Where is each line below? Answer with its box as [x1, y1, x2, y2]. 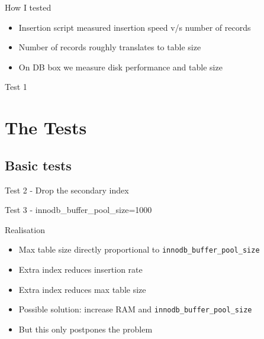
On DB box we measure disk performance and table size [18, 60, 223, 73]
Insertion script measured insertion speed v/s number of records [18, 21, 251, 33]
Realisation [5, 223, 45, 235]
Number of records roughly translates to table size [18, 41, 201, 53]
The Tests [5, 115, 87, 140]
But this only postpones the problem [18, 322, 153, 335]
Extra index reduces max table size [18, 283, 146, 295]
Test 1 [5, 80, 27, 93]
